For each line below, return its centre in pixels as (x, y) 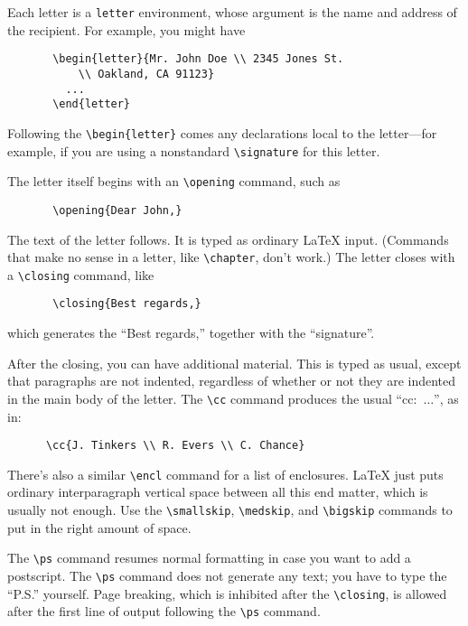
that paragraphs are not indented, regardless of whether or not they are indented (232, 381)
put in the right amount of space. (99, 527)
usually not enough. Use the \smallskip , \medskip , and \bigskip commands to (230, 509)
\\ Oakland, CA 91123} (146, 74)
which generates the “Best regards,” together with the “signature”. (191, 333)
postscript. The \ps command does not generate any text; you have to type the (227, 575)
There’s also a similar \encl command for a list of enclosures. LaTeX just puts (225, 474)
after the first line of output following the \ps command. (164, 611)
